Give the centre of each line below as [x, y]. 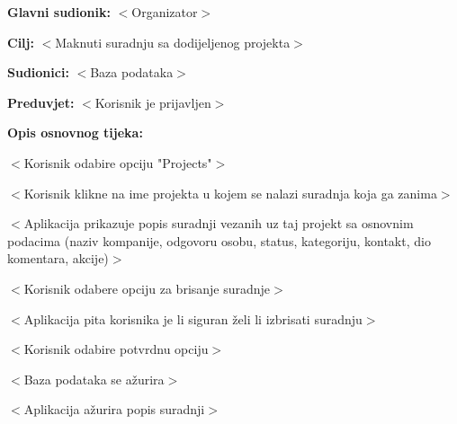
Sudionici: [38, 72]
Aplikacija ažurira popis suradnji [114, 409]
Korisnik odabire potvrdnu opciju [116, 349]
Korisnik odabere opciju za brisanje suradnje [147, 288]
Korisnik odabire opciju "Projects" [118, 162]
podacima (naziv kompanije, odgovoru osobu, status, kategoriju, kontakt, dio [219, 240]
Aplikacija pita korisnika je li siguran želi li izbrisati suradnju [193, 318]
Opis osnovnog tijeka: [75, 132]
